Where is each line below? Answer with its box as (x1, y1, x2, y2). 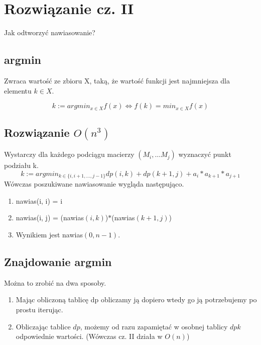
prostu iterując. (16, 304, 63, 314)
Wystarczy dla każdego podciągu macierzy (4, 149, 135, 159)
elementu (4, 85, 32, 96)
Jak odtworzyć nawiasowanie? (4, 27, 95, 38)
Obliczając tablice (16, 321, 71, 331)
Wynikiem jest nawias (16, 229, 83, 239)
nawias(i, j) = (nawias (16, 212, 84, 223)
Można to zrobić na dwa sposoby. (4, 277, 106, 288)
